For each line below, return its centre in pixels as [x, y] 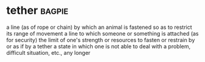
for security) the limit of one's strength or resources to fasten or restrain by [101, 40]
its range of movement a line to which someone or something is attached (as [103, 33]
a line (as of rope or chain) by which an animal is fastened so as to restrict [99, 27]
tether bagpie [38, 11]
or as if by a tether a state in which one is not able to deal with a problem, [99, 46]
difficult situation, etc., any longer [49, 52]
